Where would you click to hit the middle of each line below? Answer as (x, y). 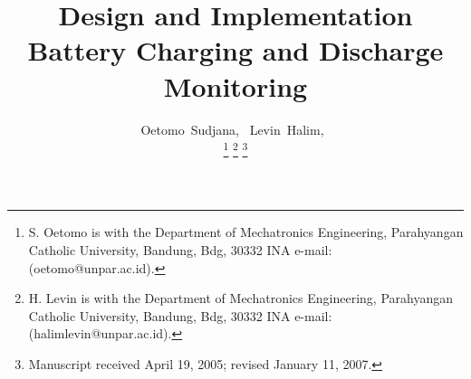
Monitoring (235, 85)
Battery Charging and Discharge (235, 50)
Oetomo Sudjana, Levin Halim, (232, 129)
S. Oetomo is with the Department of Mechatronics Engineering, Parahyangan (246, 232)
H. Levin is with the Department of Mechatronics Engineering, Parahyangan (240, 298)
